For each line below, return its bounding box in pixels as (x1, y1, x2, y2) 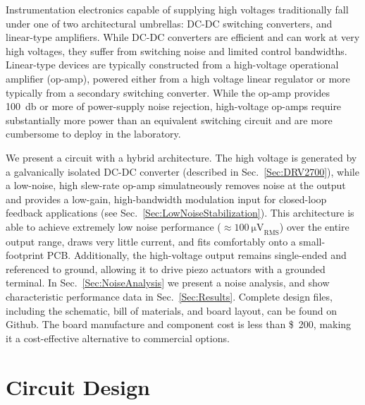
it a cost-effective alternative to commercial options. (6, 330, 230, 345)
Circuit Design (6, 372, 150, 401)
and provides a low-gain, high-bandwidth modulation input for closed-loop (6, 191, 327, 206)
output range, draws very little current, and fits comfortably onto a (6, 234, 296, 248)
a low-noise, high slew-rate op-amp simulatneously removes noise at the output (6, 178, 346, 193)
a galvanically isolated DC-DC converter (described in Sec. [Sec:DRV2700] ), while (6, 164, 359, 179)
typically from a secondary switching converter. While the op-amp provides (6, 85, 330, 99)
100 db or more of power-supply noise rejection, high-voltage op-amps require (6, 99, 342, 114)
